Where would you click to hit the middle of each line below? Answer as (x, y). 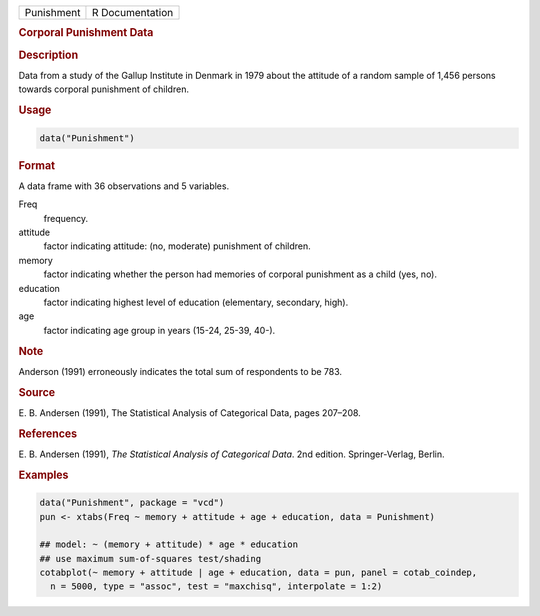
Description (48, 55)
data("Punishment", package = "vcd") (132, 503)
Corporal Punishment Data (86, 33)
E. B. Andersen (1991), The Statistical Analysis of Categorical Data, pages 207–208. (190, 412)
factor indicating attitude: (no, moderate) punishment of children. (177, 246)
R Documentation (132, 12)
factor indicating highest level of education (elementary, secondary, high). (196, 302)
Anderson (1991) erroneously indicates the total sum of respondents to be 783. (180, 371)
